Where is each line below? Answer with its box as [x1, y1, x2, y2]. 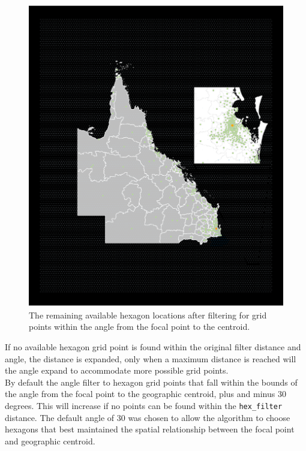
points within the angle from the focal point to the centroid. [29, 320, 250, 333]
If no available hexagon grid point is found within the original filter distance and [5, 340, 301, 353]
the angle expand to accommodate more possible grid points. [5, 364, 229, 377]
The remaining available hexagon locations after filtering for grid [29, 308, 267, 321]
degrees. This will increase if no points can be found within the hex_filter [5, 399, 283, 411]
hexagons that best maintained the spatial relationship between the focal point [5, 423, 295, 435]
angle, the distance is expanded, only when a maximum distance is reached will [5, 352, 296, 365]
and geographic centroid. [5, 434, 95, 447]
